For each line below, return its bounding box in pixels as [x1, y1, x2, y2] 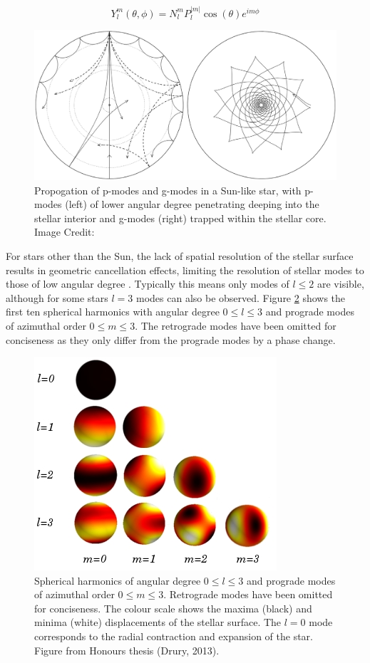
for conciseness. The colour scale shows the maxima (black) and [34, 600, 312, 615]
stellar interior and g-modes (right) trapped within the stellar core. [34, 210, 327, 225]
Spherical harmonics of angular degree [34, 573, 201, 588]
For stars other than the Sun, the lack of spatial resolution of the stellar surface [6, 248, 354, 263]
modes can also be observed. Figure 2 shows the [135, 290, 346, 305]
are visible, [317, 276, 364, 291]
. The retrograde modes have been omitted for [135, 318, 336, 333]
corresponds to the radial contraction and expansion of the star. [34, 629, 313, 644]
